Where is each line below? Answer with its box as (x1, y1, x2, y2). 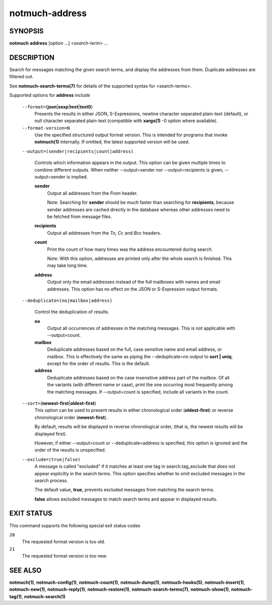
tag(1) (9, 593, 22, 599)
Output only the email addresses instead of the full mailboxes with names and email (47, 279, 221, 285)
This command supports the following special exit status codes (9, 522, 141, 528)
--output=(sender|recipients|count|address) (22, 148, 134, 154)
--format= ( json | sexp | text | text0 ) (22, 103, 93, 109)
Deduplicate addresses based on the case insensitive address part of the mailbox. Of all (47, 374, 230, 380)
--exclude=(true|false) (22, 457, 81, 462)
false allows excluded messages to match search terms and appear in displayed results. (34, 496, 218, 502)
